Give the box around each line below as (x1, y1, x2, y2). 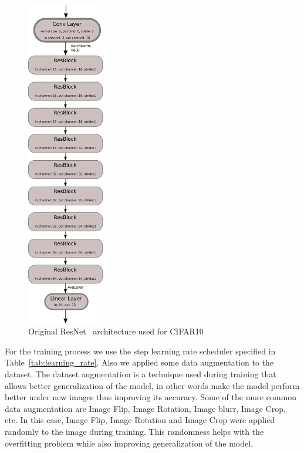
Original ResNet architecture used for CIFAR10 (28, 325, 204, 337)
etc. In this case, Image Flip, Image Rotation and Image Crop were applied (5, 414, 275, 426)
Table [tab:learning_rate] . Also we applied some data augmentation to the (5, 356, 273, 369)
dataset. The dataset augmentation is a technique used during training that (5, 368, 276, 380)
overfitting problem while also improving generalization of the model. (5, 437, 253, 449)
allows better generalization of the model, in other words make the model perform (5, 379, 300, 391)
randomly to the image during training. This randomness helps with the (5, 425, 264, 437)
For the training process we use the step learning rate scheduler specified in (5, 344, 276, 357)
